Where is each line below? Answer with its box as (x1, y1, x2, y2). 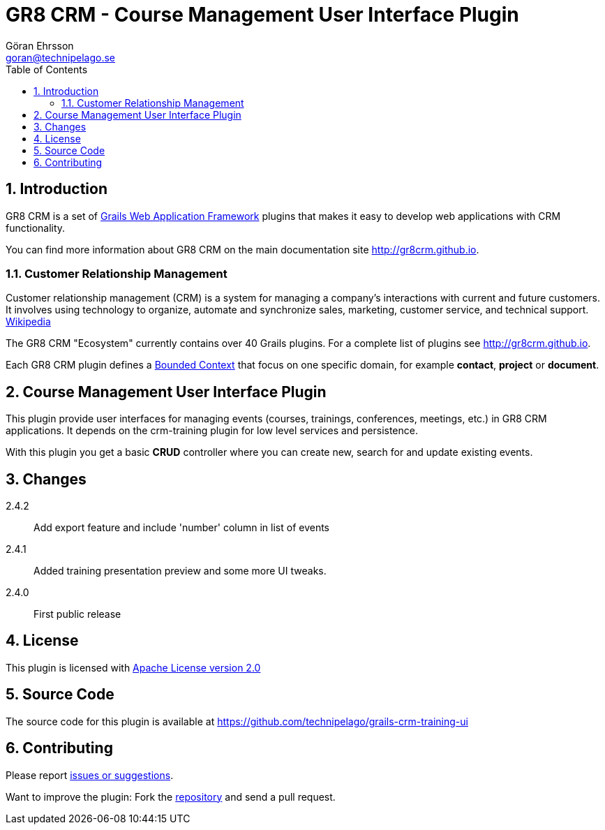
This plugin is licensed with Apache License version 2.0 (6, 661, 261, 674)
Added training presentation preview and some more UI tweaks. (33, 565, 327, 577)
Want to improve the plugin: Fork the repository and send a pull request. (6, 790, 336, 803)
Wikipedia (6, 316, 51, 328)
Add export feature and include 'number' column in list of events (33, 521, 330, 534)
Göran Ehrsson (6, 39, 74, 52)
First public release (33, 608, 121, 621)
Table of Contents (6, 63, 88, 75)
